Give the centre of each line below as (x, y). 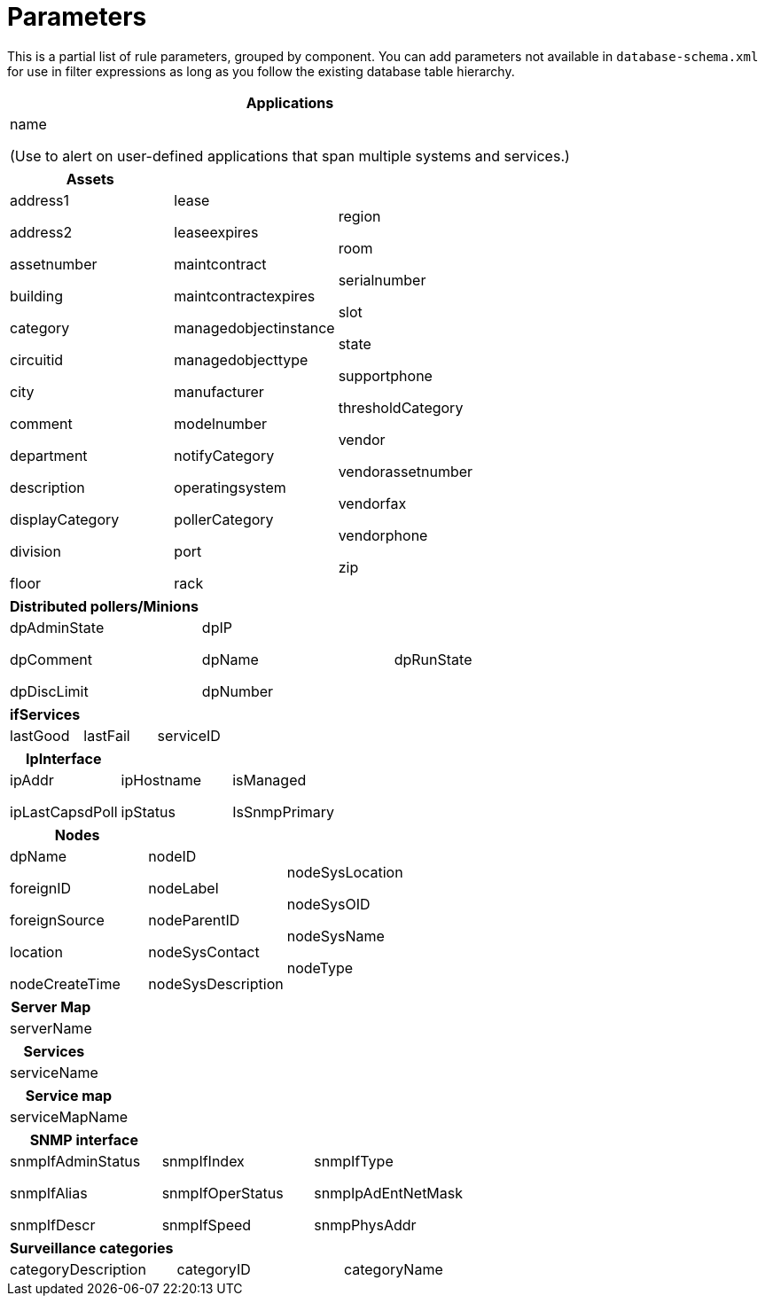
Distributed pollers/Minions (104, 606)
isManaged (269, 780)
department (49, 455)
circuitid (37, 359)
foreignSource (57, 920)
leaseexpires (216, 232)
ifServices (45, 714)
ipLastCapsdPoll (64, 811)
